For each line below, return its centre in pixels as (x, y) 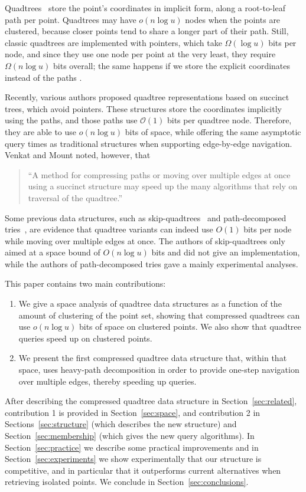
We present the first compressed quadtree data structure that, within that (153, 358)
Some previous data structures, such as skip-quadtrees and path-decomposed (146, 217)
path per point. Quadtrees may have (71, 19)
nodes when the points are (233, 19)
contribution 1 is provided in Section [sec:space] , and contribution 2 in (133, 412)
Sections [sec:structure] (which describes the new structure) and (121, 424)
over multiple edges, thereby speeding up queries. (108, 381)
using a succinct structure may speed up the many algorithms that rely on (163, 186)
